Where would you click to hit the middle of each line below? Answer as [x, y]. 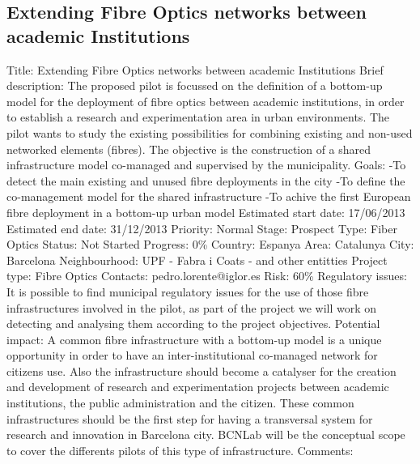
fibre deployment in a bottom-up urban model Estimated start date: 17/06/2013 [206, 212]
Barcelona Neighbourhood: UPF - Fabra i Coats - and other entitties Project [197, 260]
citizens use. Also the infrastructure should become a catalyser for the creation [202, 370]
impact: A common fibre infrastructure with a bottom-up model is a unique [194, 339]
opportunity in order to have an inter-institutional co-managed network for [192, 355]
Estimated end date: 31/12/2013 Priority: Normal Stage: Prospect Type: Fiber [202, 228]
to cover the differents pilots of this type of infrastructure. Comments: [180, 450]
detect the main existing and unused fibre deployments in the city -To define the [206, 180]
